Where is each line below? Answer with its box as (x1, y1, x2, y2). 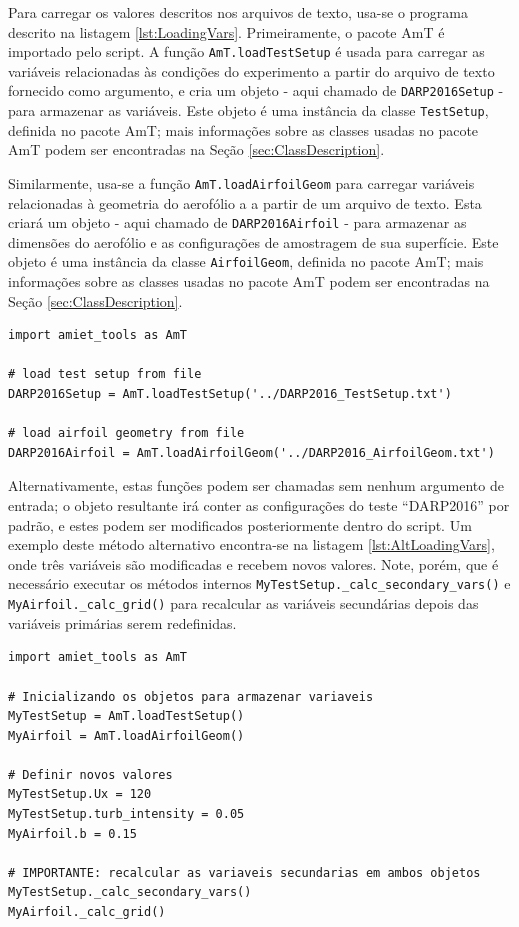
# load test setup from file (8, 367, 202, 382)
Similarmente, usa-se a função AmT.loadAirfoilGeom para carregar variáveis (8, 172, 475, 193)
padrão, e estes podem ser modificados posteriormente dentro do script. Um (8, 514, 472, 535)
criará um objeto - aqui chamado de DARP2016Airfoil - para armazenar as (8, 212, 467, 233)
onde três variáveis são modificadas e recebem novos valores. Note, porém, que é (8, 553, 499, 574)
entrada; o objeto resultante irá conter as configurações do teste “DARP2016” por (8, 495, 510, 516)
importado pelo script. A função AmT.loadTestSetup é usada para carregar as (8, 41, 485, 62)
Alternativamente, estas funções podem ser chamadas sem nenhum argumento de (8, 475, 504, 496)
